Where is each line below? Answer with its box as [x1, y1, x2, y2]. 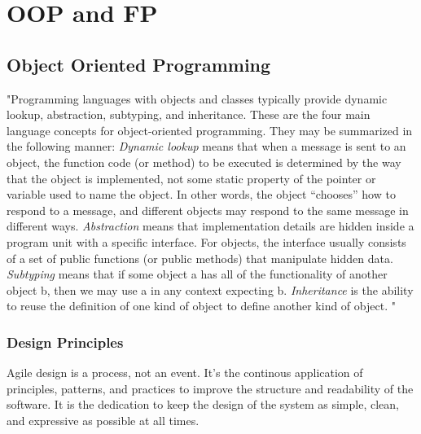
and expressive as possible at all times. [7, 411, 200, 428]
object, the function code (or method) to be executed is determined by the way [7, 153, 401, 170]
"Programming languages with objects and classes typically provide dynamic [7, 90, 388, 107]
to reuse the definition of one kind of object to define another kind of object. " [7, 297, 396, 314]
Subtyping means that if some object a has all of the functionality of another [7, 265, 388, 283]
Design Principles [7, 331, 124, 352]
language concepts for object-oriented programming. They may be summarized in [7, 121, 413, 138]
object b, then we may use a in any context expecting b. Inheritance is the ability [7, 281, 414, 298]
